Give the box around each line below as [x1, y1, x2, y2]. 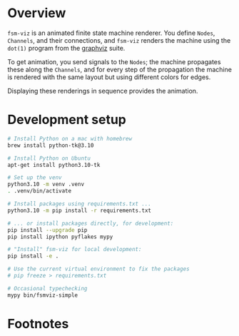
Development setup [7, 112, 127, 128]
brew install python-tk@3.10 [7, 141, 94, 149]
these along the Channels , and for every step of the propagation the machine [7, 65, 232, 73]
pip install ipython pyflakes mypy [7, 233, 113, 240]
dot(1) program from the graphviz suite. [7, 44, 126, 52]
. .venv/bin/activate [7, 188, 72, 195]
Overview [7, 5, 66, 21]
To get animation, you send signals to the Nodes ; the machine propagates [7, 57, 221, 66]
